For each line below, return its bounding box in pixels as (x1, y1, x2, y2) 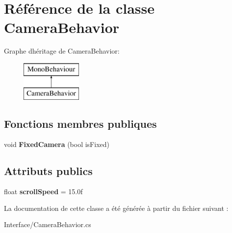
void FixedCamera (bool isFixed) (4, 139, 109, 149)
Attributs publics (4, 163, 93, 178)
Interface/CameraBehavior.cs (4, 219, 91, 230)
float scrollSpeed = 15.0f (4, 186, 83, 197)
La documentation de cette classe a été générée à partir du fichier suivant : (4, 203, 229, 213)
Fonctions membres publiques (4, 116, 157, 131)
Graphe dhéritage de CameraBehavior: (4, 46, 120, 56)
